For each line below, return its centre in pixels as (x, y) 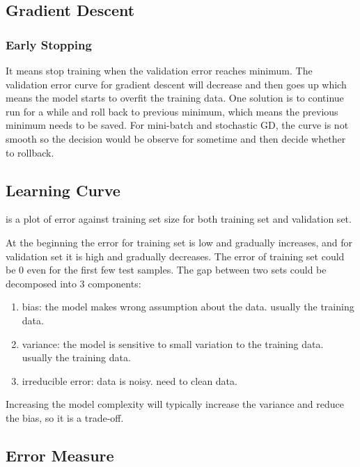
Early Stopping (49, 44)
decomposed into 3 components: (73, 283)
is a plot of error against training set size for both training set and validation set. (179, 219)
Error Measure (60, 455)
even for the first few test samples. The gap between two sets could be (177, 270)
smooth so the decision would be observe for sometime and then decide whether (176, 138)
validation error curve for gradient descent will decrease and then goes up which (176, 84)
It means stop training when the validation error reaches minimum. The (159, 70)
